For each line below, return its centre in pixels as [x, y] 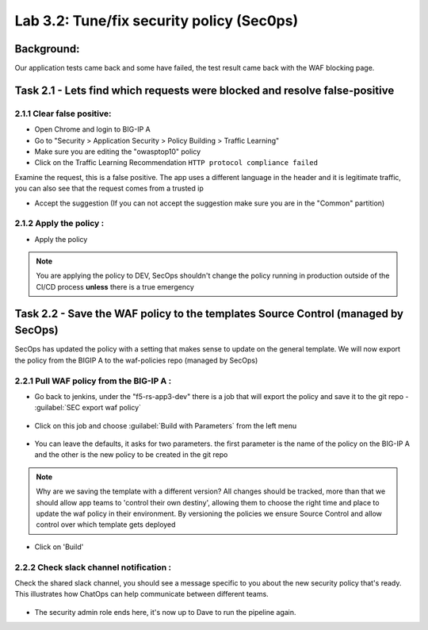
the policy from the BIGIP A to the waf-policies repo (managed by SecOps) [136, 360]
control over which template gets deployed [106, 524]
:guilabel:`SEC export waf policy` [88, 408]
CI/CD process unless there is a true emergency [115, 286]
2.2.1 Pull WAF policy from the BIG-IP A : [93, 381]
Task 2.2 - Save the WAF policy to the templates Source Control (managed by [209, 313]
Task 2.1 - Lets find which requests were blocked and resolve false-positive [204, 90]
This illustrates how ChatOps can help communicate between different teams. [141, 594]
